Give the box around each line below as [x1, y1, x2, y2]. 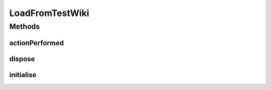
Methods [9, 22, 40, 31]
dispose [9, 54, 35, 63]
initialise [9, 70, 37, 79]
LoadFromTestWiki [9, 7, 89, 18]
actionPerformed [9, 38, 64, 47]
